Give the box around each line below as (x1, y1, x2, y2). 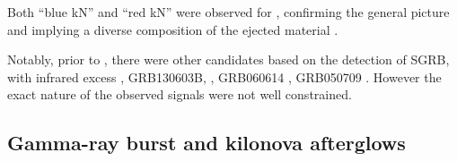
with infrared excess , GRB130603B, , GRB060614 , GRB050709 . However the (7, 67, 442, 86)
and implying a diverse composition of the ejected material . (7, 20, 338, 38)
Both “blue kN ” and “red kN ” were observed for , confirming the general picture (7, 3, 450, 21)
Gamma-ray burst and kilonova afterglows (7, 129, 406, 157)
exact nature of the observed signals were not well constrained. (7, 85, 352, 104)
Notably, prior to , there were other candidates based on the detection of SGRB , (7, 50, 450, 69)
